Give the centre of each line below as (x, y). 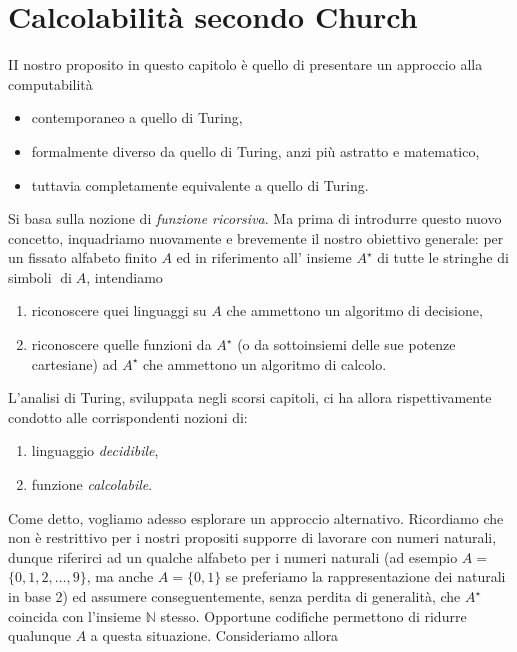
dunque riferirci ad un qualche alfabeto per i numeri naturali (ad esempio (233, 556)
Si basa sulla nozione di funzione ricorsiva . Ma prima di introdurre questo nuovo (255, 218)
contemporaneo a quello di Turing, (137, 117)
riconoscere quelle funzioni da (121, 344)
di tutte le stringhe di (443, 257)
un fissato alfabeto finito (82, 257)
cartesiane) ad (74, 363)
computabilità (50, 83)
